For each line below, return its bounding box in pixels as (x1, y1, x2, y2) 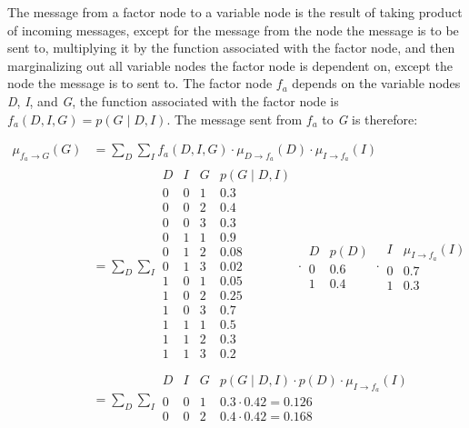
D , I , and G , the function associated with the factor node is (7, 91, 339, 110)
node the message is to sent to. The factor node (7, 74, 273, 93)
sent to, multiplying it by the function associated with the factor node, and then (7, 38, 455, 57)
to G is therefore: (322, 109, 418, 128)
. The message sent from (166, 109, 303, 128)
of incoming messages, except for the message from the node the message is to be (7, 20, 459, 39)
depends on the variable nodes (292, 74, 461, 93)
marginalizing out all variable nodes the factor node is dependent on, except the (7, 55, 453, 75)
